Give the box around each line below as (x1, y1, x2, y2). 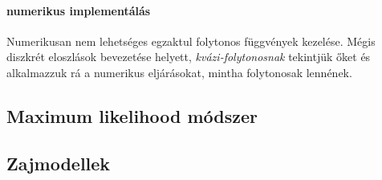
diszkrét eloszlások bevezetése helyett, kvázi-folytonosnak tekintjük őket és (6, 48, 371, 65)
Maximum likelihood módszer (6, 103, 258, 128)
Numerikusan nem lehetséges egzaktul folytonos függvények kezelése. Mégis (6, 32, 376, 49)
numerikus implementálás (6, 2, 151, 18)
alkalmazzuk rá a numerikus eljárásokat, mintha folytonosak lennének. (6, 63, 352, 80)
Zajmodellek (6, 150, 111, 175)
